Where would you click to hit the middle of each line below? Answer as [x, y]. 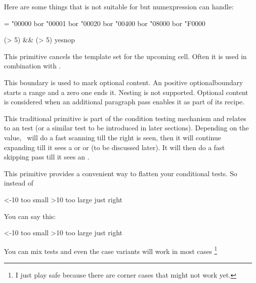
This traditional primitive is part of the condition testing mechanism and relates [125, 118]
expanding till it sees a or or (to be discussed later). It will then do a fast [114, 147]
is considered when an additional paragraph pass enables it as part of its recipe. [124, 102]
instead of [19, 183]
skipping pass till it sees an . [47, 157]
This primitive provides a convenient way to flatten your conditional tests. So [121, 173]
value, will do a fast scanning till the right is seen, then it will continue [112, 137]
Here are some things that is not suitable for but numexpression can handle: [119, 6]
